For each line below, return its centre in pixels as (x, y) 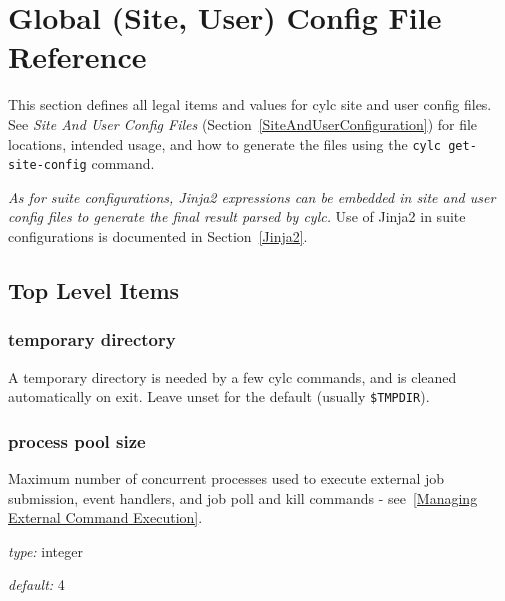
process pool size (77, 440)
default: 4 (36, 584)
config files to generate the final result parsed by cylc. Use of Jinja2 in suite (237, 216)
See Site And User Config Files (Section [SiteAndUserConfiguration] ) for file (243, 123)
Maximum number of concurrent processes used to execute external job (226, 478)
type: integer (45, 550)
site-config (47, 165)
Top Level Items (94, 289)
